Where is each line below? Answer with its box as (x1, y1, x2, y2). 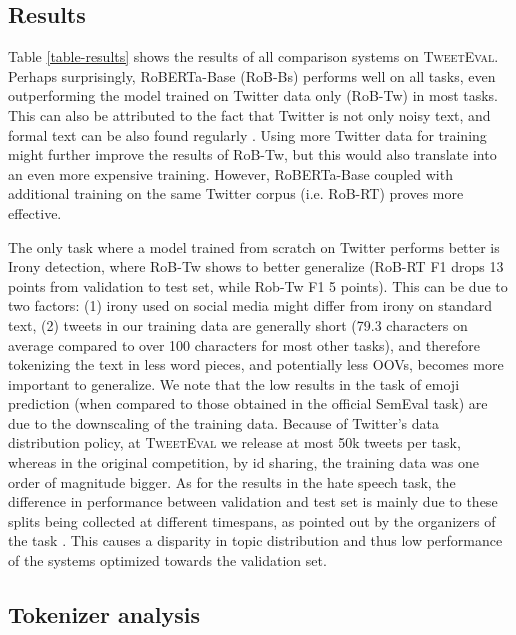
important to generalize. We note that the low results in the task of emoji (8, 373, 460, 394)
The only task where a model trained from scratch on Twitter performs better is (8, 236, 500, 257)
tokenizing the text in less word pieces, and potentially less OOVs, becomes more (8, 354, 504, 375)
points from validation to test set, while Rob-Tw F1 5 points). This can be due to (8, 275, 508, 296)
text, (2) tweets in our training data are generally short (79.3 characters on (8, 314, 468, 335)
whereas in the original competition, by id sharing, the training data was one (8, 452, 479, 473)
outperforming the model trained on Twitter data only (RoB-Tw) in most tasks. (8, 85, 499, 106)
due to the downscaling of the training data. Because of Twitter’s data (8, 412, 440, 433)
